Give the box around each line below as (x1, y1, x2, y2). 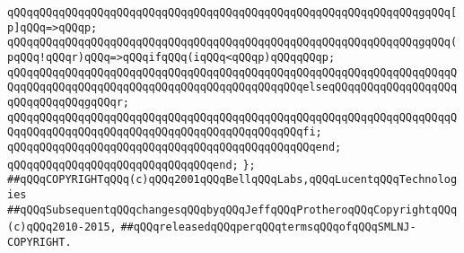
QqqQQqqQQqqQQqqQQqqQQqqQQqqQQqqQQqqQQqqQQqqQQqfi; (7, 126, 322, 139)
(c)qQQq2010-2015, (7, 221, 117, 234)
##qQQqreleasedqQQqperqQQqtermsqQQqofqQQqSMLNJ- (120, 221, 416, 234)
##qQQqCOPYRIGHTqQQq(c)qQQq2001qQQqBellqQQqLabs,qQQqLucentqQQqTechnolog (7, 173, 458, 187)
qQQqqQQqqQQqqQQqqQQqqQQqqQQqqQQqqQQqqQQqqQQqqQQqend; (7, 140, 342, 153)
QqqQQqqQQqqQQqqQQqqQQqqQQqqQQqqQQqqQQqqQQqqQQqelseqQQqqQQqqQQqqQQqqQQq (7, 81, 458, 94)
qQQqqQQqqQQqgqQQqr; (7, 95, 130, 109)
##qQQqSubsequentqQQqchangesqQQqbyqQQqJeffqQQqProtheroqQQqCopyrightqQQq (7, 203, 458, 216)
